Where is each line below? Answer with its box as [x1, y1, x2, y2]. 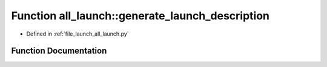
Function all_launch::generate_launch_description [11, 9, 269, 22]
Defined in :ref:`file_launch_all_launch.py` [26, 30, 130, 37]
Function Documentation [11, 46, 107, 56]
